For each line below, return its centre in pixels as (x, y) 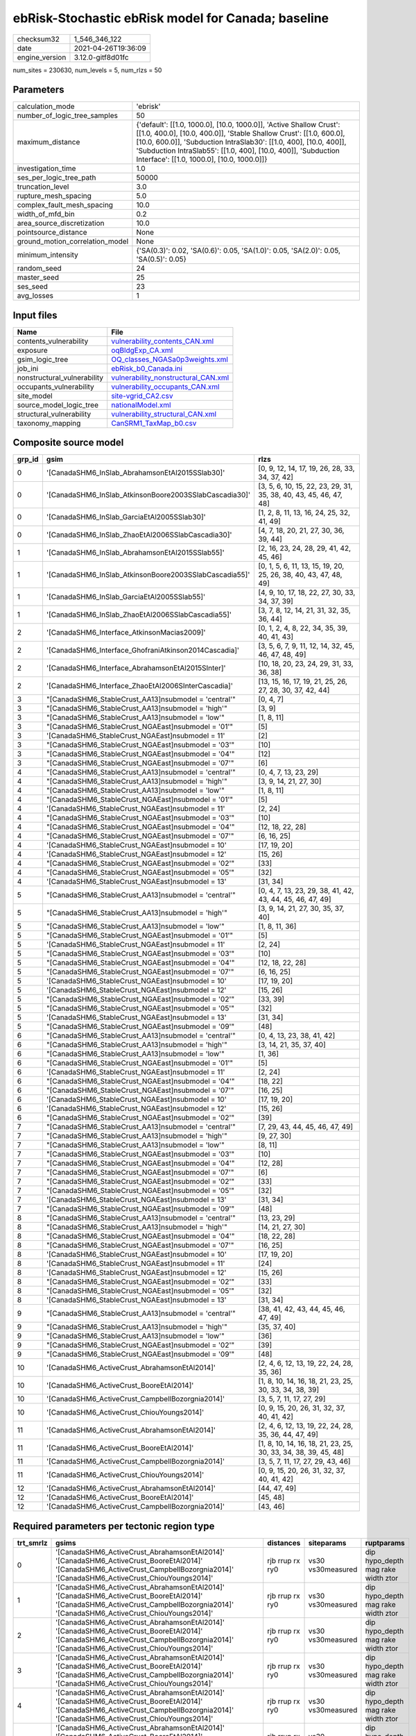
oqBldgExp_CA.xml (142, 350)
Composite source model (68, 443)
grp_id (28, 460)
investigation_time (46, 169)
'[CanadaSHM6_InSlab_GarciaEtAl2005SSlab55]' (126, 597)
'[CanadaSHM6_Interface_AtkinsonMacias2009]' (126, 633)
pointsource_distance (52, 233)
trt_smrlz (32, 1543)
